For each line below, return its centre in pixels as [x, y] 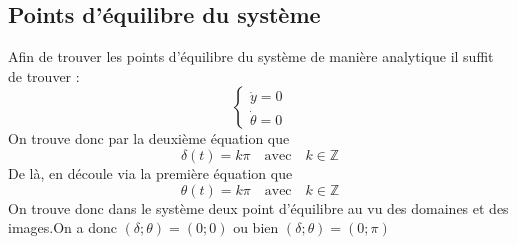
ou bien [256, 227]
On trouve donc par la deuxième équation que [149, 138]
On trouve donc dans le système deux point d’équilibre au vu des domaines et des [258, 207]
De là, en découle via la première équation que [150, 172]
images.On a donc [62, 227]
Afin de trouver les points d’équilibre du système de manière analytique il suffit [251, 56]
